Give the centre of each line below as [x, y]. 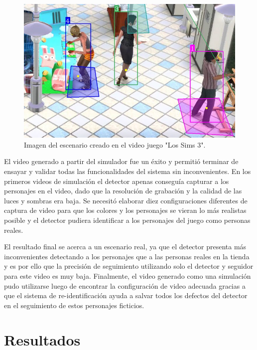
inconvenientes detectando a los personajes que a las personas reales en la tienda [127, 256]
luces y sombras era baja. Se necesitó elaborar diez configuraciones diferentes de [126, 200]
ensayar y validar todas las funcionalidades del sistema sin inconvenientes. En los [128, 171]
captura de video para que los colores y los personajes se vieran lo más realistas [125, 210]
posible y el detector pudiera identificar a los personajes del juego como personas [127, 220]
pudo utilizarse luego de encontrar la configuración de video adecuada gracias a [125, 285]
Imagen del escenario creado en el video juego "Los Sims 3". [115, 144]
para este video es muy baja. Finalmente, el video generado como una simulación [128, 275]
